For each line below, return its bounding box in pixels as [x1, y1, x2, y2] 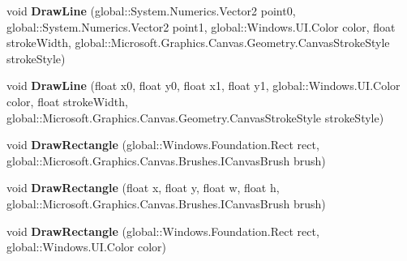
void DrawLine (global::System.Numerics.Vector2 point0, [6, 2, 296, 19]
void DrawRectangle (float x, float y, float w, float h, [6, 179, 280, 196]
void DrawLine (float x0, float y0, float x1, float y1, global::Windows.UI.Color [6, 77, 401, 94]
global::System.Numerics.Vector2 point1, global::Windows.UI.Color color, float [6, 18, 396, 35]
